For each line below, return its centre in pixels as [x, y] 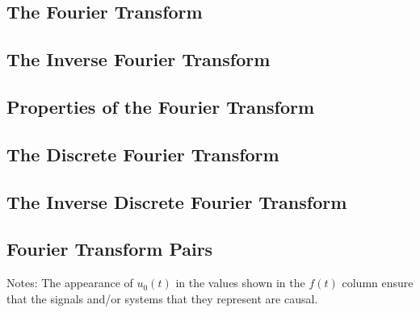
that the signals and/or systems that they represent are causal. [162, 298]
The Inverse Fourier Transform [139, 59]
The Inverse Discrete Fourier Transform [177, 201]
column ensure [378, 283]
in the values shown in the [240, 283]
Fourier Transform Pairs [110, 249]
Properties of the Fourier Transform [161, 106]
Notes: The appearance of [70, 283]
